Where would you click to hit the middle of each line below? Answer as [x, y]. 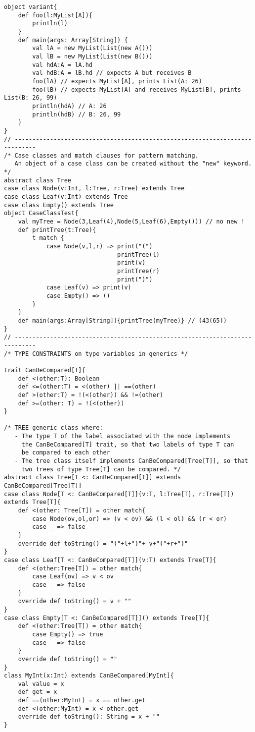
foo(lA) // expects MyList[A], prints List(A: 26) [117, 81]
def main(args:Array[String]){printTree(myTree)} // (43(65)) [123, 320]
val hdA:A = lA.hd [62, 65]
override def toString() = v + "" [75, 601]
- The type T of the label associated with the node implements [123, 436]
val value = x [41, 684]
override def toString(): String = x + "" [89, 717]
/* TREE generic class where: [54, 428]
